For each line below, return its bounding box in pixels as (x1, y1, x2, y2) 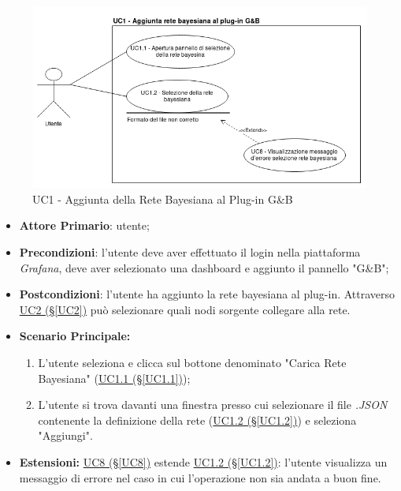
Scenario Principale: (19, 328, 131, 344)
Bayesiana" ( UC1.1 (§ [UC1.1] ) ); (38, 369, 191, 386)
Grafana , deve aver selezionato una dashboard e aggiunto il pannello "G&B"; (19, 259, 389, 275)
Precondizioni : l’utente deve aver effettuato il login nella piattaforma (19, 243, 361, 260)
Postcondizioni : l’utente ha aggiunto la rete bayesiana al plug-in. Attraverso (19, 286, 395, 302)
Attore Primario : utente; (19, 217, 150, 234)
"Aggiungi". (38, 427, 93, 444)
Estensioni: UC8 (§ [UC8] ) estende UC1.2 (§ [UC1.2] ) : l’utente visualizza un (19, 453, 388, 470)
